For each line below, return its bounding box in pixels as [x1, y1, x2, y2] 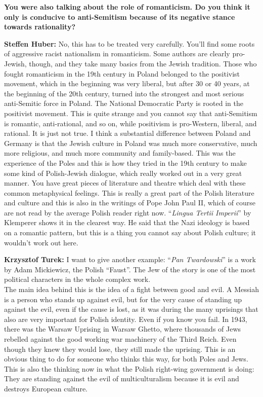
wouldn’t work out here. [4, 237, 78, 247]
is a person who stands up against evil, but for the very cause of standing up [4, 294, 242, 304]
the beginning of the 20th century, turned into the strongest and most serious [4, 88, 244, 98]
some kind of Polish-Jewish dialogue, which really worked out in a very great [4, 167, 242, 178]
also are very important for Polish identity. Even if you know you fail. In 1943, [4, 313, 247, 324]
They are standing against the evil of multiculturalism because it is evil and [4, 373, 239, 384]
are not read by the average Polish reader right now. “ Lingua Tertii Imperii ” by [4, 207, 251, 218]
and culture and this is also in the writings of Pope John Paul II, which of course [4, 197, 255, 208]
